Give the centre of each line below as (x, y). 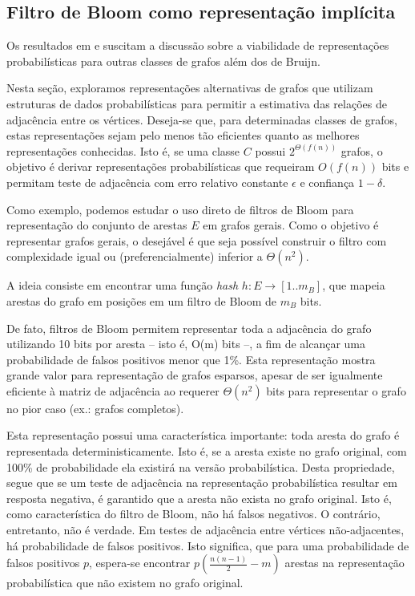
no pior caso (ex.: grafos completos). (95, 408)
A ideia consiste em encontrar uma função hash (123, 285)
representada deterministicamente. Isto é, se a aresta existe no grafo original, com (207, 451)
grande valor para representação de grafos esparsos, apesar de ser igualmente (195, 375)
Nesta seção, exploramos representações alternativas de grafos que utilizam (190, 88)
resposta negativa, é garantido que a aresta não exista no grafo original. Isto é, (199, 498)
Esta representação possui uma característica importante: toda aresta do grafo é (203, 435)
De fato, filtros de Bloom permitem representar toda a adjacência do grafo (189, 328)
